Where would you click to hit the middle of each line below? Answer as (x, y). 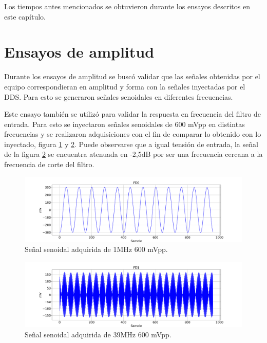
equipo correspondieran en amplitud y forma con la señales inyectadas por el (125, 86)
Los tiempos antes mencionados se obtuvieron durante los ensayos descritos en (127, 6)
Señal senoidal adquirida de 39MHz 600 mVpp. (98, 334)
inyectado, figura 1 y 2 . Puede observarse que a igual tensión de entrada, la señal (131, 144)
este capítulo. (25, 16)
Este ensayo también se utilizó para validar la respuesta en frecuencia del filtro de (133, 114)
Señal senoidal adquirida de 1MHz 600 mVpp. (96, 249)
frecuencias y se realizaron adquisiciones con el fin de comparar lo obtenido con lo (133, 134)
